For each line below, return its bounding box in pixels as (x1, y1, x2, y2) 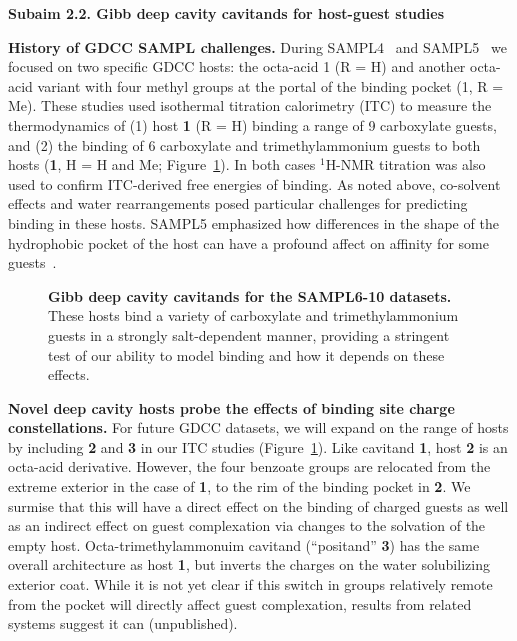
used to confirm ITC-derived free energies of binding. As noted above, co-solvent (8, 173, 501, 194)
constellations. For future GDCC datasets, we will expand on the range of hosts (8, 417, 509, 438)
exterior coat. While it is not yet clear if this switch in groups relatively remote (8, 574, 493, 595)
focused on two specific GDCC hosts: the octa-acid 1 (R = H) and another (8, 56, 466, 77)
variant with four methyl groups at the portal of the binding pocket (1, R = (37, 75, 504, 96)
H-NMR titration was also (325, 154, 486, 175)
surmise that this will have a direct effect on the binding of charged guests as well (8, 495, 509, 516)
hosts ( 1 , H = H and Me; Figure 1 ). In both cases (8, 154, 316, 175)
